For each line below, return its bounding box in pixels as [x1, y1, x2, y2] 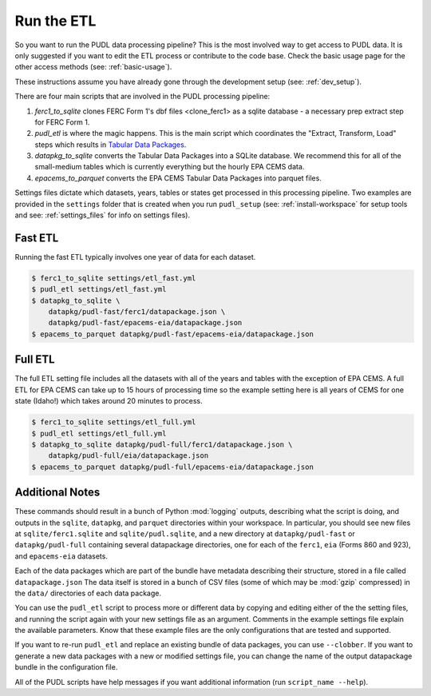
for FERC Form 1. [34, 117, 90, 127]
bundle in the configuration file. [14, 662, 118, 672]
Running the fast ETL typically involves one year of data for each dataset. [14, 252, 256, 261]
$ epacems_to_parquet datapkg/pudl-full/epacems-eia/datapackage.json [31, 462, 314, 471]
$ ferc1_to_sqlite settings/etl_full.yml [31, 418, 196, 427]
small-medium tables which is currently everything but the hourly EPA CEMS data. [34, 162, 305, 172]
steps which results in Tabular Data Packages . [34, 140, 187, 149]
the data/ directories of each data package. [14, 588, 162, 598]
